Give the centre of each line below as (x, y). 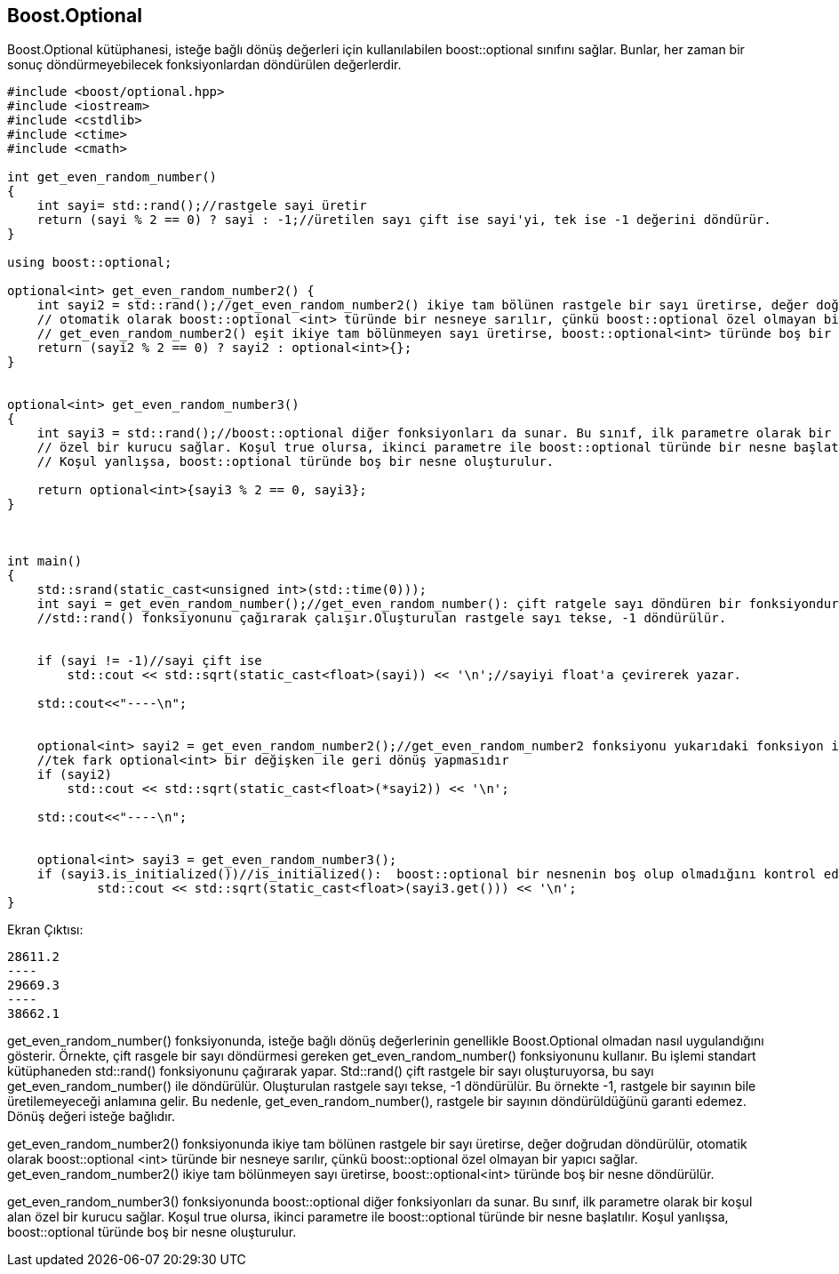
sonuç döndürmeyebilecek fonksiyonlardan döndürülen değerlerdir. (204, 65)
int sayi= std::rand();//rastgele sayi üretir (202, 206)
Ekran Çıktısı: (45, 930)
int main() (45, 561)
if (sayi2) (75, 775)
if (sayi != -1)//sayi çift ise (149, 661)
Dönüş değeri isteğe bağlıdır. (91, 1117)
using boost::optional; (90, 263)
